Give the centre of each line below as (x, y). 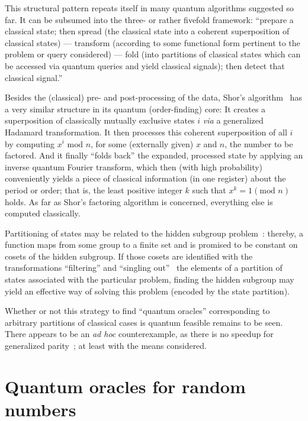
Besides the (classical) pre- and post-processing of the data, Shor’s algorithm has (153, 97)
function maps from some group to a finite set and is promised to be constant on (151, 244)
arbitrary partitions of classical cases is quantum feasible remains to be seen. (144, 322)
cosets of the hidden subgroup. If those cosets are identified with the (129, 256)
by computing (30, 143)
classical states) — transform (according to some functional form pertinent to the (153, 42)
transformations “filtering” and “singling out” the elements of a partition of (144, 268)
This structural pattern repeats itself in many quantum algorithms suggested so (149, 8)
